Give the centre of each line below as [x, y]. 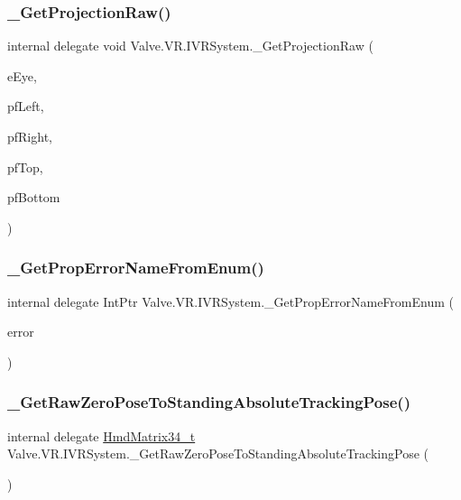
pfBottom [34, 197]
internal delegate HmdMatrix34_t [101, 435]
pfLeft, [26, 106]
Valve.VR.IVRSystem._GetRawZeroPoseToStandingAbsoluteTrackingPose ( [218, 454]
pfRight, [30, 136]
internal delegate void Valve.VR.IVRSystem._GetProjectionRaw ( [190, 46]
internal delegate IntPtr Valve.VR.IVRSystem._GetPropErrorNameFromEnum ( [230, 301]
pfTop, [25, 167]
